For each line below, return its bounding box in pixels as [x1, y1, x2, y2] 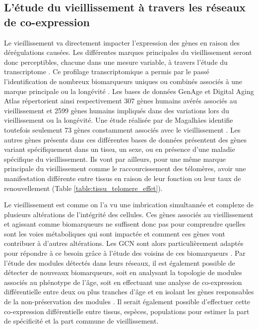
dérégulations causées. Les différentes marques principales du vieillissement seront [4, 47, 252, 57]
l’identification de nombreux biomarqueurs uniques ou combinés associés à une [4, 76, 243, 86]
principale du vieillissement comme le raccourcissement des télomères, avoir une [4, 163, 246, 174]
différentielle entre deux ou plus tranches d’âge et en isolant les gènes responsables [4, 286, 254, 297]
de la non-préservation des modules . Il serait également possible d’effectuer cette [4, 296, 250, 307]
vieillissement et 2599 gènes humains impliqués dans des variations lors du [4, 105, 229, 115]
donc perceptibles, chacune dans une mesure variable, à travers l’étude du [4, 56, 228, 67]
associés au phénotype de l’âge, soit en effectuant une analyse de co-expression [4, 277, 242, 287]
